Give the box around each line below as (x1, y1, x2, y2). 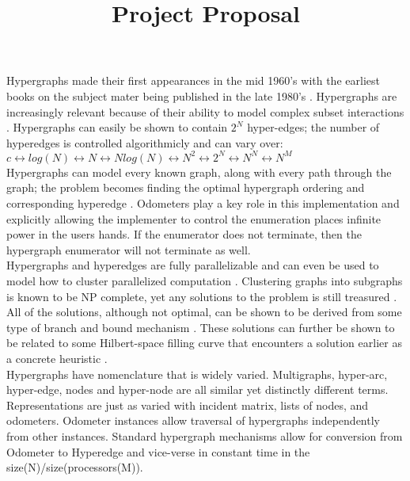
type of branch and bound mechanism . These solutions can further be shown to (6, 319, 395, 335)
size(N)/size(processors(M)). (6, 459, 143, 475)
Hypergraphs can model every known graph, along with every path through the (6, 163, 392, 180)
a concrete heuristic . (6, 349, 108, 366)
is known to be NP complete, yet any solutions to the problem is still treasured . (6, 288, 397, 304)
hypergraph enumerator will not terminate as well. (6, 241, 251, 258)
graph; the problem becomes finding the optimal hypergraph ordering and (6, 179, 365, 196)
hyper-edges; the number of (247, 119, 380, 136)
